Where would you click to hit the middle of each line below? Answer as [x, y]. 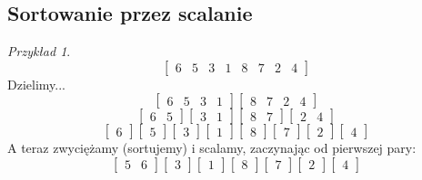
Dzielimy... [36, 84]
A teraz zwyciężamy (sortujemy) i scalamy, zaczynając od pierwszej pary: [212, 148]
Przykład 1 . [39, 51]
